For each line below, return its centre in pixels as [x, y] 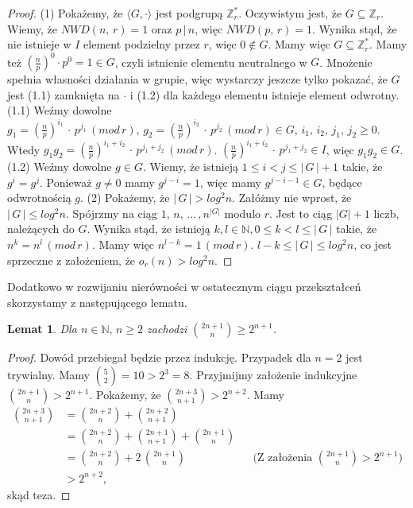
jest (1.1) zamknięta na [64, 94]
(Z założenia [283, 458]
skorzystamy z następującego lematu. [97, 302]
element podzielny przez [142, 44]
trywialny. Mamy [48, 374]
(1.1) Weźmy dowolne [60, 110]
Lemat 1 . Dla [42, 329]
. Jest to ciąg [301, 213]
